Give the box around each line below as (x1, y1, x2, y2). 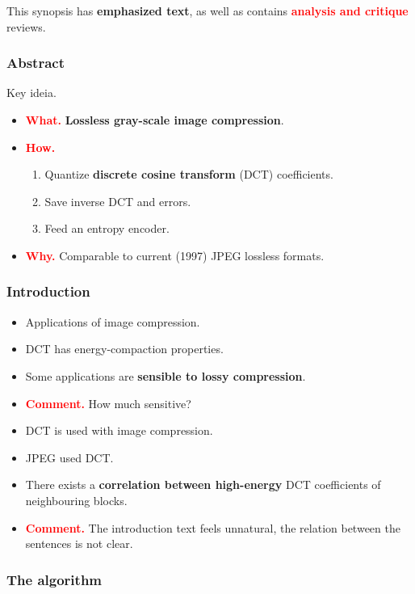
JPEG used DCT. (25, 449, 114, 466)
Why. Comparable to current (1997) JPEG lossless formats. (25, 246, 325, 263)
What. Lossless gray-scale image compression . (25, 112, 284, 128)
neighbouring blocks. (25, 491, 128, 508)
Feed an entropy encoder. (44, 220, 170, 237)
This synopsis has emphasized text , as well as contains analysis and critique (6, 2, 409, 19)
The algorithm (6, 569, 103, 589)
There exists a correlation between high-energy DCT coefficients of (25, 476, 381, 493)
